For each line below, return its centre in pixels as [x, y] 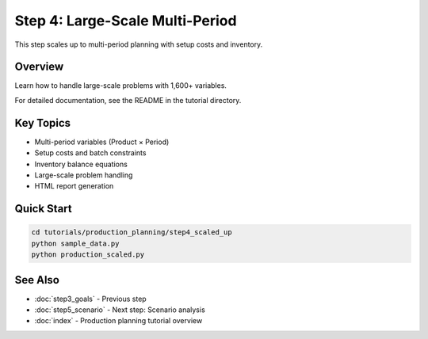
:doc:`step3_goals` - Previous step [90, 299]
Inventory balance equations [81, 164]
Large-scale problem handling [84, 175]
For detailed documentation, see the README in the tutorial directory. [128, 100]
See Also [37, 280]
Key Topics [43, 123]
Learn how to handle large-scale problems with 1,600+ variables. [121, 86]
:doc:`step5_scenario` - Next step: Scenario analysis [120, 310]
